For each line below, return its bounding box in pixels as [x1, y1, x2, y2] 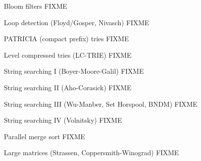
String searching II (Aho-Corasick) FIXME [4, 82, 132, 92]
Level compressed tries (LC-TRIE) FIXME [4, 49, 132, 60]
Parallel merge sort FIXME [4, 131, 85, 141]
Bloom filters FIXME [4, 1, 67, 11]
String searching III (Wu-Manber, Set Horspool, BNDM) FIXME [4, 98, 198, 109]
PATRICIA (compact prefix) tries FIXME [4, 33, 129, 44]
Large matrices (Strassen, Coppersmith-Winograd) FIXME [4, 147, 179, 158]
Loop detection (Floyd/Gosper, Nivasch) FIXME [4, 17, 149, 27]
